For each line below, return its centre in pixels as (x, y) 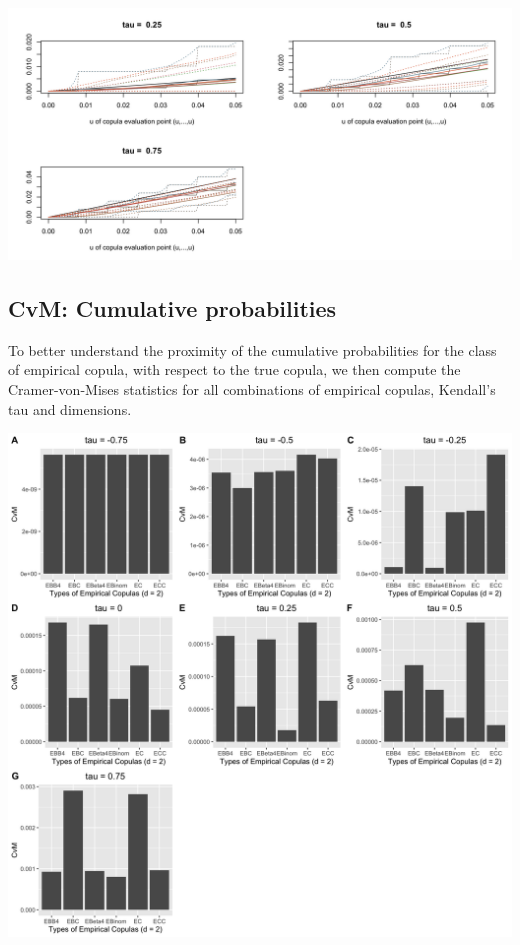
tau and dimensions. (70, 408)
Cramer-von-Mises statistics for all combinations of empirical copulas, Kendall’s (252, 388)
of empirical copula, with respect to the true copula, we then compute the (234, 369)
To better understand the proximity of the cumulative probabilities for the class (252, 349)
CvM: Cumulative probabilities (172, 307)
